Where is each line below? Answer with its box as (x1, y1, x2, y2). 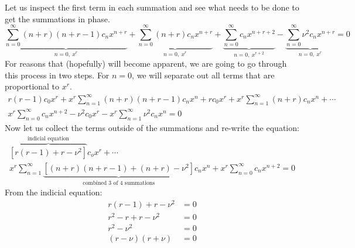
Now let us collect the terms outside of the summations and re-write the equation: (5, 121, 299, 133)
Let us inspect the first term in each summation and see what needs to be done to (5, 1, 299, 13)
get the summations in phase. (5, 12, 110, 25)
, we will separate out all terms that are (132, 68, 275, 81)
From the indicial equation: (5, 186, 103, 198)
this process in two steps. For (5, 68, 110, 81)
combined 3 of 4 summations (83, 180, 155, 186)
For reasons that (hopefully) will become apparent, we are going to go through (5, 57, 287, 70)
